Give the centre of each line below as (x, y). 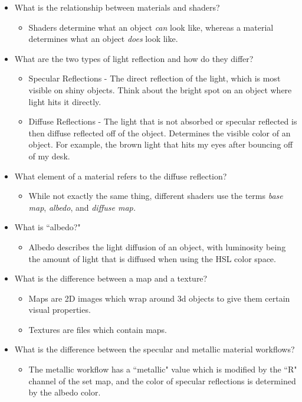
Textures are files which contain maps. (98, 329)
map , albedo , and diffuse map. (82, 207)
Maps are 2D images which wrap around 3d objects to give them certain (159, 298)
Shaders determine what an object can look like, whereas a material (151, 27)
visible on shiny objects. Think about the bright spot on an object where (160, 89)
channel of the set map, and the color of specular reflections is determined (162, 380)
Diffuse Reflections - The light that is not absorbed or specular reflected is (163, 121)
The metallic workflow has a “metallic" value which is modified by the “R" (163, 369)
